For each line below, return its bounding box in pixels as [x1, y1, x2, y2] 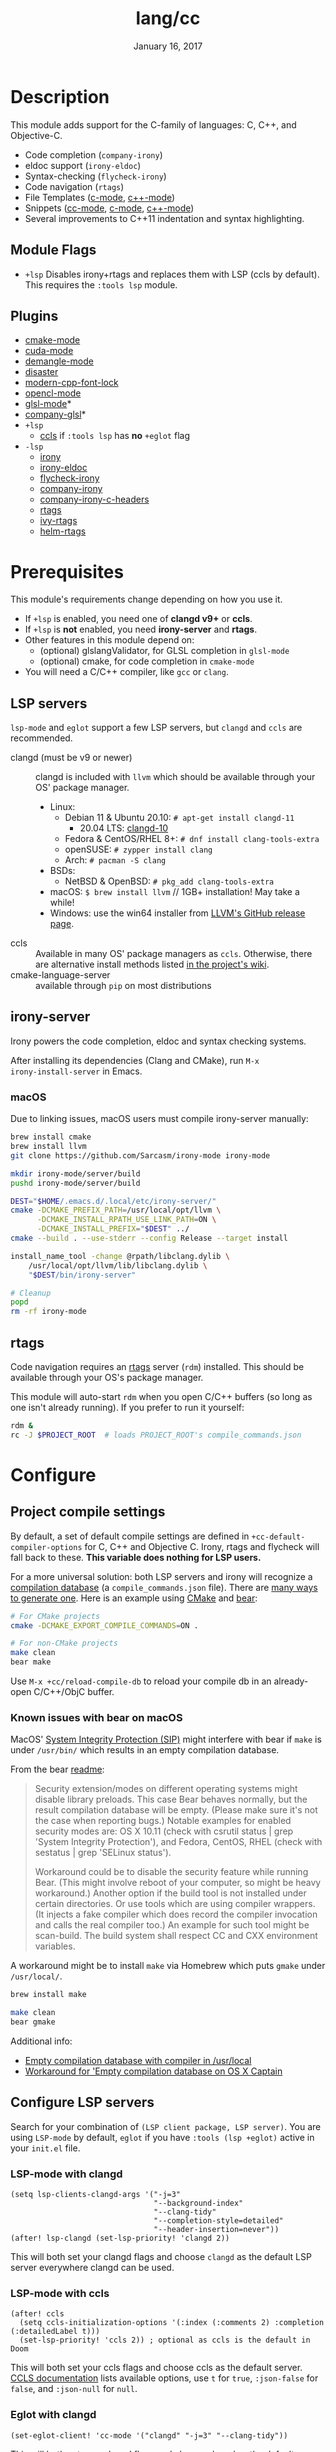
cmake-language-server [10, 969, 111, 981]
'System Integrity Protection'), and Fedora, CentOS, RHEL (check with [34, 1836, 323, 1848]
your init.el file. [10, 2142, 81, 2154]
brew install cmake [10, 1132, 92, 1142]
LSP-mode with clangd [10, 2167, 123, 2181]
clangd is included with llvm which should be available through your [35, 771, 316, 783]
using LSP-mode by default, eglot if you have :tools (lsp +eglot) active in [10, 2131, 315, 2143]
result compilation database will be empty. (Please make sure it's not [34, 1804, 318, 1816]
